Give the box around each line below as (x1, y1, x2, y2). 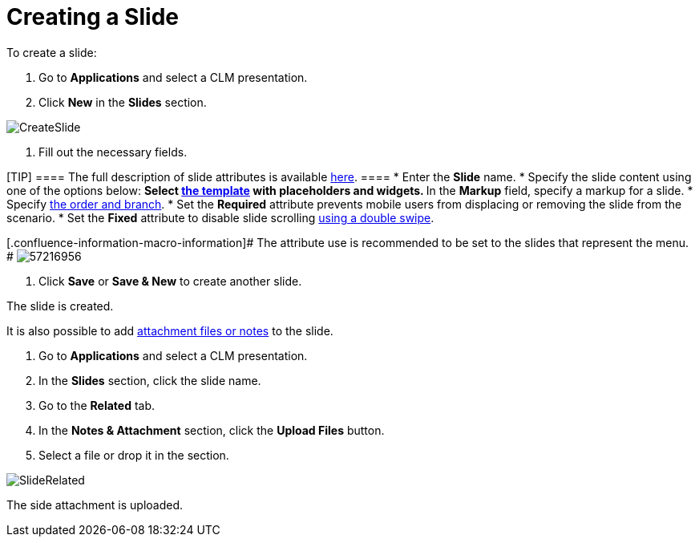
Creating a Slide (6, 3, 179, 30)
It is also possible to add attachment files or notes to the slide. (6, 323, 333, 338)
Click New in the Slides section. (38, 95, 207, 109)
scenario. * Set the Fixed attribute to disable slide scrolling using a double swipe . (6, 210, 434, 225)
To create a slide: (6, 45, 97, 59)
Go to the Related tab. (38, 398, 156, 412)
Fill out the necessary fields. (38, 144, 188, 159)
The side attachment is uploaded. (6, 497, 184, 512)
